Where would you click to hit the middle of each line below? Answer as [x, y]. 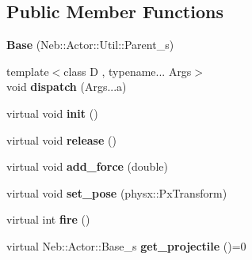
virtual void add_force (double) [87, 166]
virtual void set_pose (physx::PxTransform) [117, 192]
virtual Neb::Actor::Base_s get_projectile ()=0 [126, 245]
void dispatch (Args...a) [67, 87]
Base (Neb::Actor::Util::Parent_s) [90, 45]
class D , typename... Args [128, 71]
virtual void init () [52, 113]
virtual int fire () [48, 219]
